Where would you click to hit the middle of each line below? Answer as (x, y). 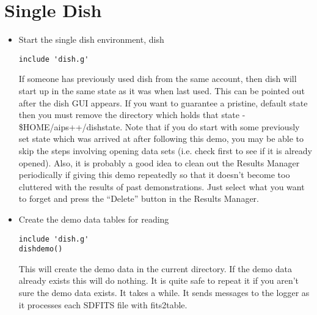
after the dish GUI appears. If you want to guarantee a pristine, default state (163, 102)
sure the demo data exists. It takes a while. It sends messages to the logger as (164, 292)
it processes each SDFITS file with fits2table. (103, 304)
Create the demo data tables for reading (94, 219)
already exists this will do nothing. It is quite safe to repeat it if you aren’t (159, 280)
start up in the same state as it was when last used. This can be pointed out (162, 90)
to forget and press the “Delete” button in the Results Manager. (139, 198)
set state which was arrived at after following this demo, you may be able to (161, 139)
